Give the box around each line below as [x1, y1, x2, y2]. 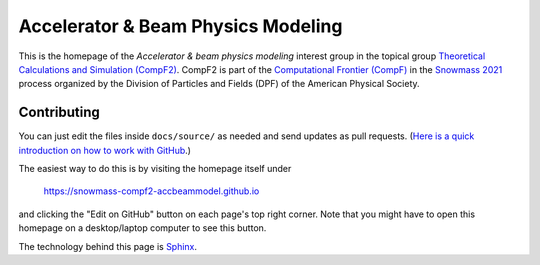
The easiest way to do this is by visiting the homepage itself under [18, 163, 292, 175]
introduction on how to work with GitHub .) [18, 144, 192, 156]
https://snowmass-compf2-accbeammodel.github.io [43, 185, 260, 197]
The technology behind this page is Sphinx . [18, 240, 198, 252]
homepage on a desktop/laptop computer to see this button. [18, 222, 267, 234]
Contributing [18, 104, 100, 121]
